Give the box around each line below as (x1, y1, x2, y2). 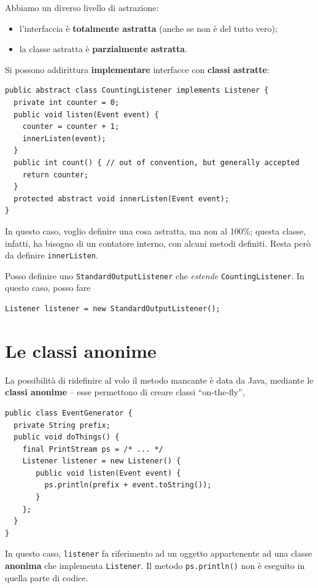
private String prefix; (14, 420, 111, 430)
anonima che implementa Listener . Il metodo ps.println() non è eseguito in (5, 559, 305, 572)
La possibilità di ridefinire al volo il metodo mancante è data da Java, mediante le (5, 373, 314, 386)
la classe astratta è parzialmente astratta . (19, 42, 188, 55)
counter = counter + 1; (22, 122, 120, 131)
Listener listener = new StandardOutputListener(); (5, 304, 220, 313)
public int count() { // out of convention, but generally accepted (14, 158, 300, 167)
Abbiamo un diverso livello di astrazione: (5, 1, 159, 14)
